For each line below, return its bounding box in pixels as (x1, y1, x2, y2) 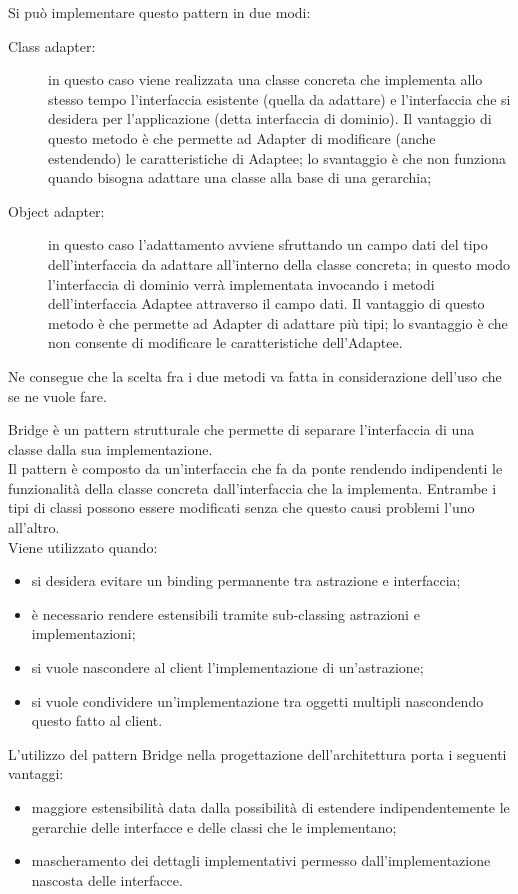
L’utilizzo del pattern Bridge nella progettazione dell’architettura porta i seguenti (8, 743, 507, 764)
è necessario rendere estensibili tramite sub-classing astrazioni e (31, 603, 420, 624)
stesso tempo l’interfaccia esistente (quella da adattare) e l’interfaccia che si (48, 88, 511, 109)
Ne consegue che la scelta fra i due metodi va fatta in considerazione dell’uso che (8, 365, 502, 386)
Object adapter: (8, 200, 105, 221)
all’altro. (8, 517, 60, 538)
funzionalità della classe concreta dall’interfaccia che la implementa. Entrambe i (8, 477, 497, 498)
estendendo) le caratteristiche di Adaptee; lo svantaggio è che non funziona (48, 147, 507, 168)
